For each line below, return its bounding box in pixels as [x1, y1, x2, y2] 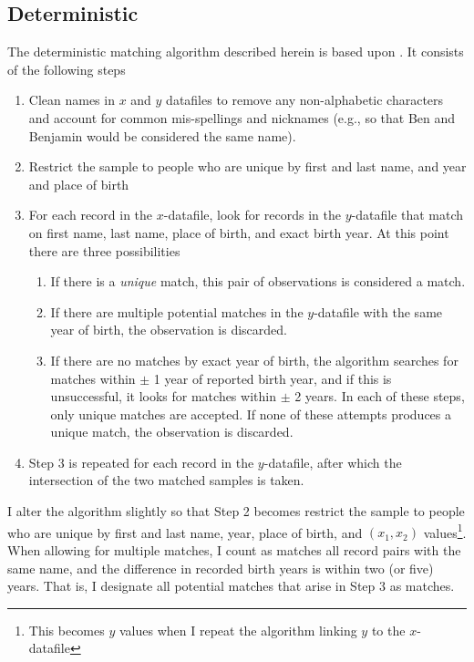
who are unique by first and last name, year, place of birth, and [7, 522, 363, 542]
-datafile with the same [314, 302, 443, 321]
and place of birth [28, 174, 129, 193]
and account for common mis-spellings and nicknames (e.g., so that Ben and [28, 108, 456, 127]
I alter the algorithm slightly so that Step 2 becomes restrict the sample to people [7, 502, 465, 521]
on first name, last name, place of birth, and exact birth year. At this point [28, 222, 449, 242]
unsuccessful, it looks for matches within [50, 387, 276, 406]
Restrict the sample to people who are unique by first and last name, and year [28, 157, 467, 176]
